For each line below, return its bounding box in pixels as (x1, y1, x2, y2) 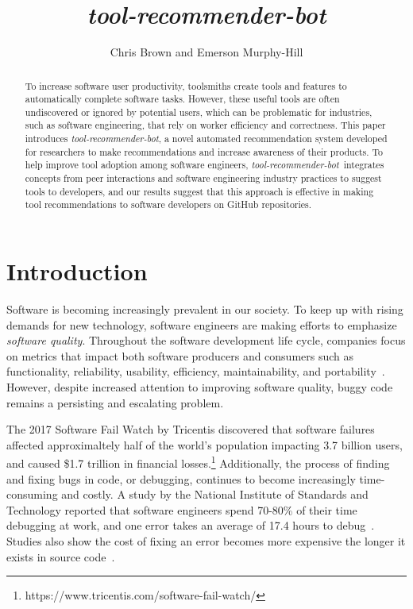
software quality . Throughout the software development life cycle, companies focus (6, 332, 406, 349)
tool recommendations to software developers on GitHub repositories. (25, 198, 312, 211)
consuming (6, 486, 58, 503)
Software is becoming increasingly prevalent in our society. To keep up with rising (6, 301, 403, 318)
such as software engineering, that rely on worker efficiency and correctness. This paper (25, 118, 386, 132)
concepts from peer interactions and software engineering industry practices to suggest (25, 172, 382, 185)
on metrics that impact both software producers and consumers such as (6, 347, 354, 364)
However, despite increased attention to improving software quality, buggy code (6, 378, 393, 395)
